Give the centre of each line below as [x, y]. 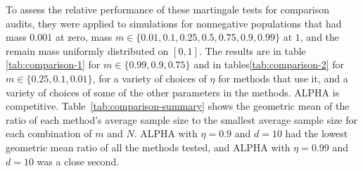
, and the [320, 37]
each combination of [49, 133]
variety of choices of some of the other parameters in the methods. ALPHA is [173, 92]
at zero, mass [84, 37]
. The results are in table [252, 50]
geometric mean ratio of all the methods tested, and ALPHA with [148, 147]
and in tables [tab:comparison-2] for [269, 64]
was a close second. [78, 161]
